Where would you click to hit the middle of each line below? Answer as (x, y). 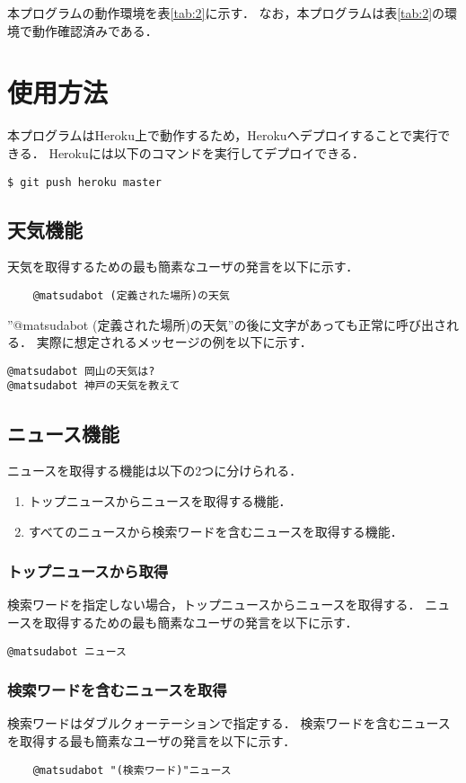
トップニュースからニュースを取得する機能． (160, 500)
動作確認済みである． (95, 30)
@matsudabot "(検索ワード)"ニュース (132, 770)
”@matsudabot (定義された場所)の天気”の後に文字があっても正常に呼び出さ (227, 324)
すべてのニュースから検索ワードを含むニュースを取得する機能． (215, 531)
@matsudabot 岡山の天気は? (81, 371)
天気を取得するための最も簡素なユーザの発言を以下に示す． (183, 267)
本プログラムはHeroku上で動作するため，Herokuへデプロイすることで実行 (223, 135)
